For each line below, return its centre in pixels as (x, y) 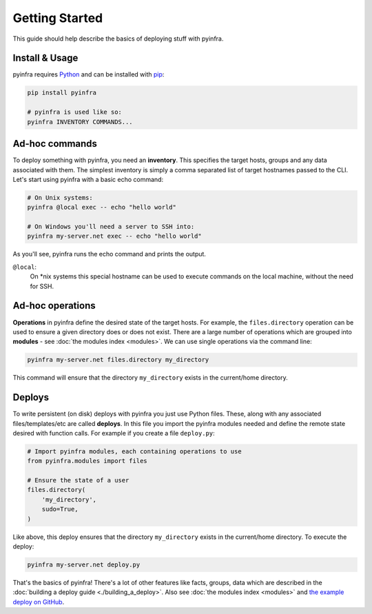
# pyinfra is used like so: (74, 112)
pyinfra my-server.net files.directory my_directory (118, 360)
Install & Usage (45, 58)
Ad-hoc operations (54, 306)
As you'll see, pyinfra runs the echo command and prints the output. (110, 254)
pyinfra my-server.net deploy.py (84, 565)
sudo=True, (60, 509)
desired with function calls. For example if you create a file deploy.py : (114, 433)
